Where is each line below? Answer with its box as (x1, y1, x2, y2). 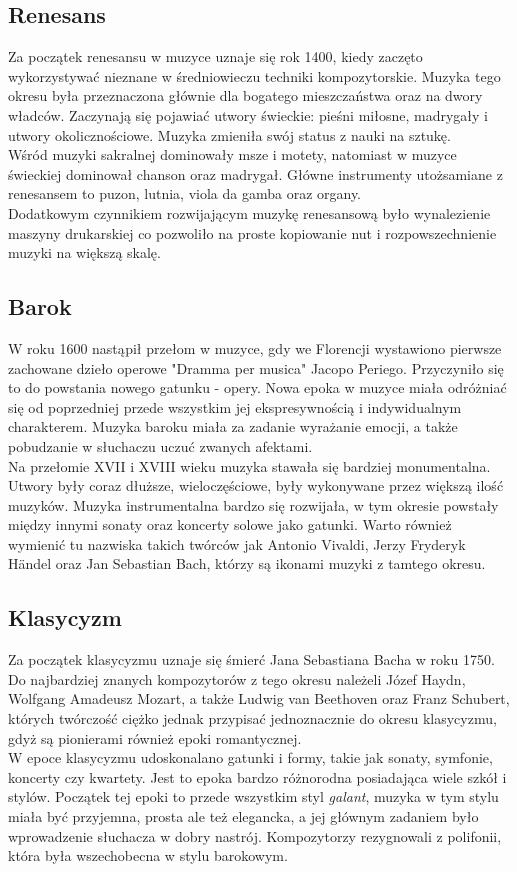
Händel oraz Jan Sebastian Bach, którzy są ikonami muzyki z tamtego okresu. (8, 553, 486, 574)
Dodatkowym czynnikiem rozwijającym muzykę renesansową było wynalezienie (8, 202, 491, 223)
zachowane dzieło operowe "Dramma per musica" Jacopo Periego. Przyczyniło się (8, 357, 504, 378)
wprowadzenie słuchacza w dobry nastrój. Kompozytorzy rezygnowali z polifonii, (8, 825, 502, 846)
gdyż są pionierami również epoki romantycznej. (8, 727, 302, 748)
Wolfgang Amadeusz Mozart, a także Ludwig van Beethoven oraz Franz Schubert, (8, 688, 510, 709)
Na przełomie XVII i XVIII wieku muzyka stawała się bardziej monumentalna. (8, 455, 491, 476)
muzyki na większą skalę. (8, 242, 161, 263)
